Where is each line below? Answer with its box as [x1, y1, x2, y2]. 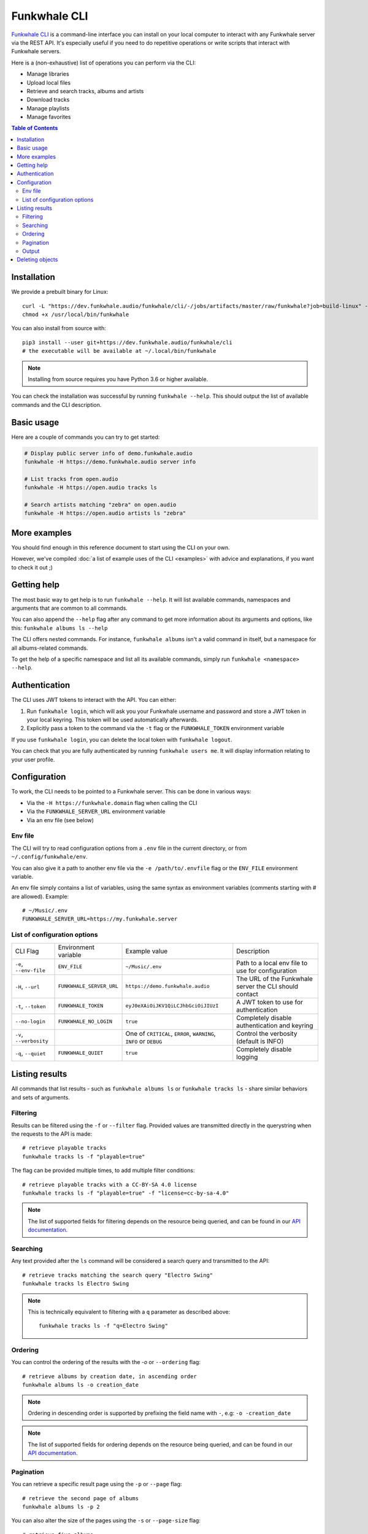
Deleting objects [17, 256, 58, 263]
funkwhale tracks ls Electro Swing [22, 1280, 129, 1287]
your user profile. [11, 755, 55, 763]
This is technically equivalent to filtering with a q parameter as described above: [28, 1308, 230, 1316]
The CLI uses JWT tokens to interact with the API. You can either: [11, 696, 177, 704]
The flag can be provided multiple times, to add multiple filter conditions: [11, 1166, 195, 1174]
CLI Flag [15, 947, 39, 955]
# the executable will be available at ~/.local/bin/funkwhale [22, 347, 217, 355]
